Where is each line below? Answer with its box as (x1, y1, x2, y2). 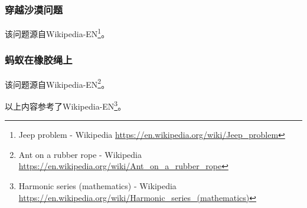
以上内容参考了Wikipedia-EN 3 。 (5, 98, 126, 112)
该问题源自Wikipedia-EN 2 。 (5, 76, 110, 90)
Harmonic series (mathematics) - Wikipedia (18, 179, 177, 192)
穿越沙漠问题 (5, 2, 63, 16)
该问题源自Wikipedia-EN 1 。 (5, 26, 110, 39)
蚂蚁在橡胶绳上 (5, 52, 73, 67)
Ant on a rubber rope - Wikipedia (18, 148, 142, 160)
